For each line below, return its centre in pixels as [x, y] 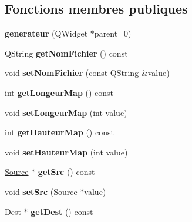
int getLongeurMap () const [59, 92]
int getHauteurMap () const [59, 132]
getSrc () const [66, 172]
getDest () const [62, 211]
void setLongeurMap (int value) [66, 112]
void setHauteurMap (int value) [66, 152]
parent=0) [113, 33]
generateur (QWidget [46, 33]
